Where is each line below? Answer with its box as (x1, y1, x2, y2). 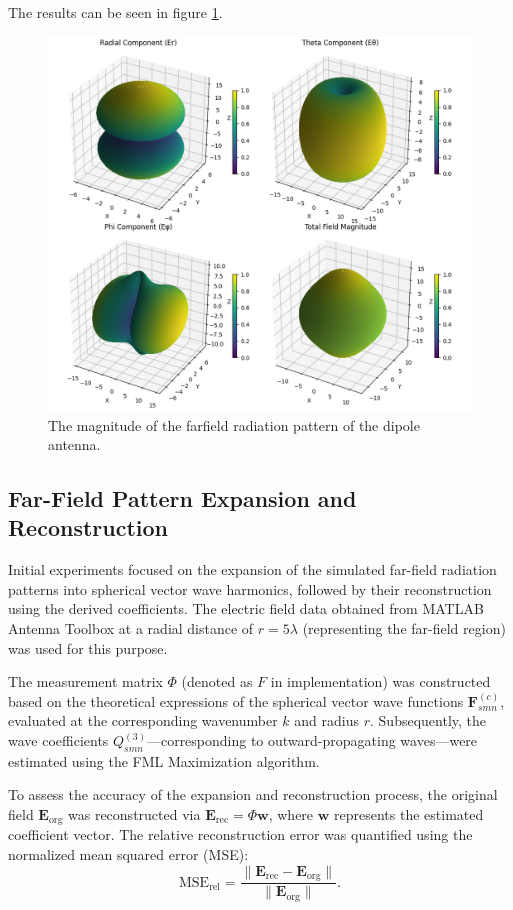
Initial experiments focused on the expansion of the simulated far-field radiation (8, 559, 497, 580)
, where (268, 804, 314, 825)
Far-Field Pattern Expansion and (8, 483, 357, 514)
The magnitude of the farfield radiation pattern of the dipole (48, 414, 420, 435)
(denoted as (181, 671, 253, 692)
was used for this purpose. (8, 637, 168, 658)
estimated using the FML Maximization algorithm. (8, 750, 320, 771)
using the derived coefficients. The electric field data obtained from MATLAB (8, 598, 484, 619)
